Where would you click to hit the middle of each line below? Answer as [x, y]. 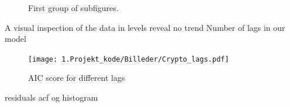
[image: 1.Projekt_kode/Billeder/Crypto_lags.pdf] [129, 59]
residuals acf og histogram [51, 97]
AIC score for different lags [77, 78]
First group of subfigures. [73, 8]
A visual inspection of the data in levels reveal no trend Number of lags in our [145, 27]
